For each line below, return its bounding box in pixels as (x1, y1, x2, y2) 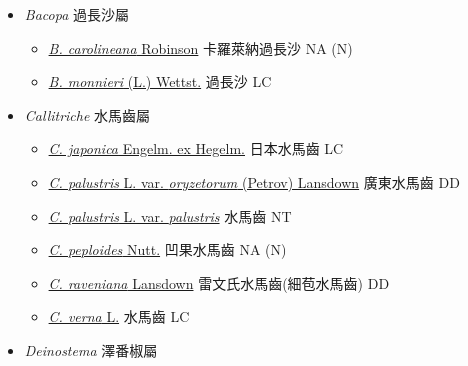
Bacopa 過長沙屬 (24, 4, 129, 24)
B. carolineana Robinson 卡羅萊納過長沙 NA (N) (48, 37, 353, 58)
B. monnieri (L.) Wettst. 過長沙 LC (48, 71, 272, 92)
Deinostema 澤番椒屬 (24, 339, 158, 360)
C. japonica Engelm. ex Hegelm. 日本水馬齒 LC (48, 138, 344, 159)
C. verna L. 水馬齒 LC (48, 306, 190, 327)
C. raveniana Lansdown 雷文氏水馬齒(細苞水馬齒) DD (48, 272, 390, 293)
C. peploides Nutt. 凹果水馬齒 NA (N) (48, 239, 287, 260)
